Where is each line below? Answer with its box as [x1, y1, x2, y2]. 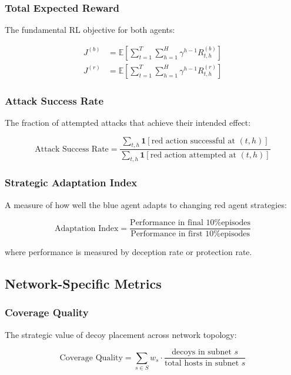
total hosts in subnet [164, 359, 239, 368]
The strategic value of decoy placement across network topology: [5, 328, 237, 340]
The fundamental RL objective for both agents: [5, 24, 175, 36]
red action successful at [151, 136, 235, 145]
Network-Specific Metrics [5, 274, 162, 293]
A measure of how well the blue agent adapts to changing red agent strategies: [5, 198, 287, 210]
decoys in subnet [172, 348, 232, 357]
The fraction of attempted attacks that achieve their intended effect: [5, 116, 251, 129]
